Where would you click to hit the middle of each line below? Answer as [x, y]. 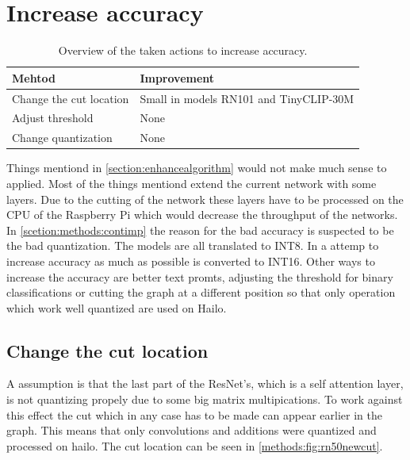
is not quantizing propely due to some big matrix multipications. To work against [205, 399]
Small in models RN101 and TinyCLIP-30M [247, 98]
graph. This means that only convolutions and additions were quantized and [192, 430]
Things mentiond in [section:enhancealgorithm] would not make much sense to [197, 168]
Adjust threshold [53, 118]
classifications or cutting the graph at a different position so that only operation [201, 292]
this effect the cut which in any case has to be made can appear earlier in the [194, 414]
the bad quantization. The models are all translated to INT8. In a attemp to [193, 245]
